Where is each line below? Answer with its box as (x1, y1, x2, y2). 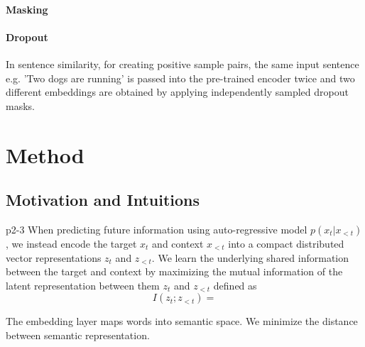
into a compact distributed (228, 236, 344, 250)
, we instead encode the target (6, 236, 137, 250)
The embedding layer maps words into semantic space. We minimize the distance (6, 314, 358, 329)
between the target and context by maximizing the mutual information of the (6, 264, 343, 279)
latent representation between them (6, 277, 160, 292)
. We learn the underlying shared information (151, 250, 349, 265)
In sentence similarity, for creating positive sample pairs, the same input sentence (6, 56, 359, 71)
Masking (6, 1, 48, 16)
